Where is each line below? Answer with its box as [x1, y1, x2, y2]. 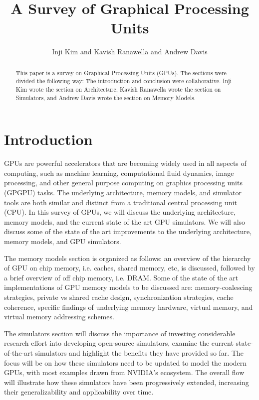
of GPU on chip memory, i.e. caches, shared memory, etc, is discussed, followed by [4, 263, 255, 273]
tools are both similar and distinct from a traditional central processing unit [4, 197, 237, 207]
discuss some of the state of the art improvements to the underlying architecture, [4, 226, 252, 237]
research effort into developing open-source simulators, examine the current [4, 338, 234, 348]
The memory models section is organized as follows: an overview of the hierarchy [4, 253, 251, 263]
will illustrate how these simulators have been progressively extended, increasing [4, 377, 249, 387]
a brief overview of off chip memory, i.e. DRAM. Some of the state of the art [4, 272, 239, 282]
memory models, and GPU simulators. [4, 236, 121, 247]
